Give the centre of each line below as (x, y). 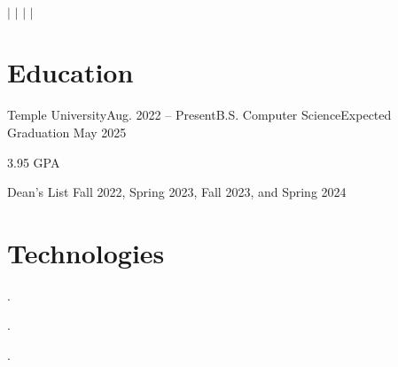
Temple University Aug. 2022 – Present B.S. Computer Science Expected (199, 115)
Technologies (86, 252)
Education (70, 72)
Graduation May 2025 (67, 132)
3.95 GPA (34, 162)
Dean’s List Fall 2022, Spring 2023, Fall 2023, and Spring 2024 (177, 192)
